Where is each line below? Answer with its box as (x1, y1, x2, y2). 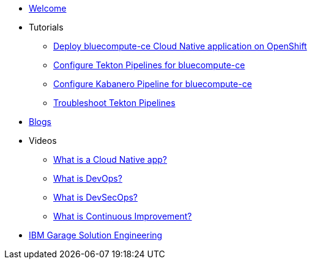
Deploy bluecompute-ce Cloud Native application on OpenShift (53, 41, 307, 51)
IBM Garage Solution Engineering (29, 230, 163, 240)
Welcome (29, 3, 67, 13)
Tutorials (29, 22, 64, 32)
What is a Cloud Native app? (53, 154, 168, 165)
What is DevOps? (53, 173, 122, 184)
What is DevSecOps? (53, 192, 138, 202)
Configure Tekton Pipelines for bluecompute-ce (53, 60, 245, 70)
